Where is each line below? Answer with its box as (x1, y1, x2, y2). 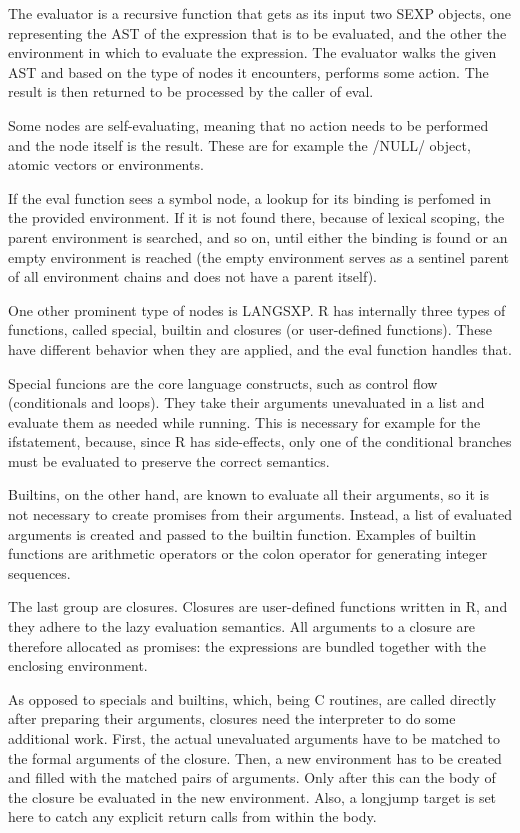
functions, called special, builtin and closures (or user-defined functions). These (8, 319, 493, 340)
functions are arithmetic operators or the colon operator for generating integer (8, 543, 488, 564)
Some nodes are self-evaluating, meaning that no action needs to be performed (8, 114, 489, 135)
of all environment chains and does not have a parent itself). (8, 266, 377, 287)
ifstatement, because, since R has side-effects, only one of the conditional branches (8, 431, 512, 452)
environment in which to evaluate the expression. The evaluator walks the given (8, 42, 497, 63)
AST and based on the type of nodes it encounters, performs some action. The (8, 61, 489, 82)
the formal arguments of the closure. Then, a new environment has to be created (8, 747, 502, 768)
